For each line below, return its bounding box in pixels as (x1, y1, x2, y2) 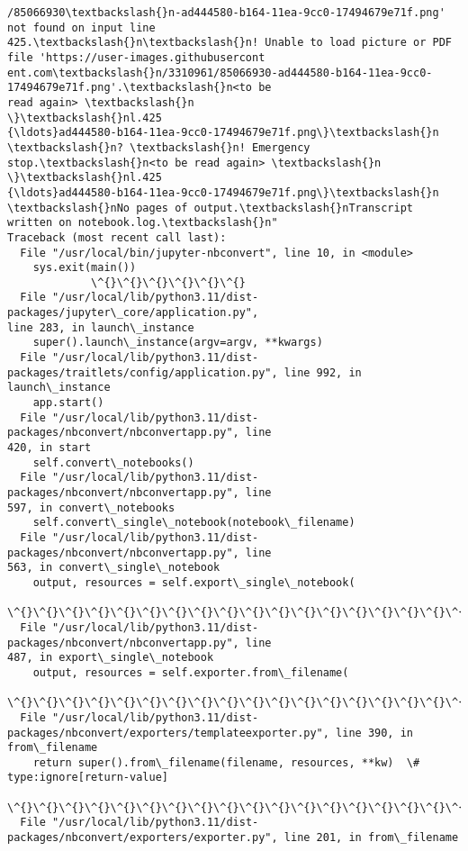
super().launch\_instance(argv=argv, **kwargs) (32, 336, 323, 349)
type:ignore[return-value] (7, 771, 168, 784)
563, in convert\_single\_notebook (7, 561, 220, 575)
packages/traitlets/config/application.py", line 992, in (7, 366, 362, 379)
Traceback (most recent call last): (7, 231, 227, 244)
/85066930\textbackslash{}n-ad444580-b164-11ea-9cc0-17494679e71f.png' (7, 6, 445, 19)
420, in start (7, 441, 92, 455)
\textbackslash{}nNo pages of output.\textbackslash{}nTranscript (7, 201, 414, 214)
